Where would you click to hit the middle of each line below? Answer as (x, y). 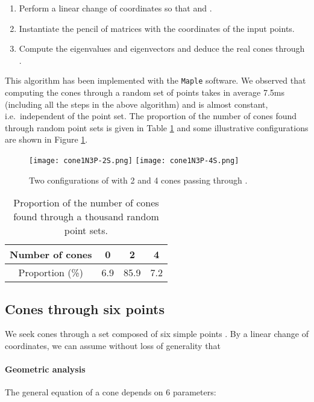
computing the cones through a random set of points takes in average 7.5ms (145, 92)
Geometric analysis (45, 369)
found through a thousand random (86, 217)
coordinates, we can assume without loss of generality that (113, 346)
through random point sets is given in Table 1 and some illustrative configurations (157, 127)
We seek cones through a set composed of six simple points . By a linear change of (157, 334)
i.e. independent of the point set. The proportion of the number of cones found (151, 116)
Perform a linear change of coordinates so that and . (115, 8)
